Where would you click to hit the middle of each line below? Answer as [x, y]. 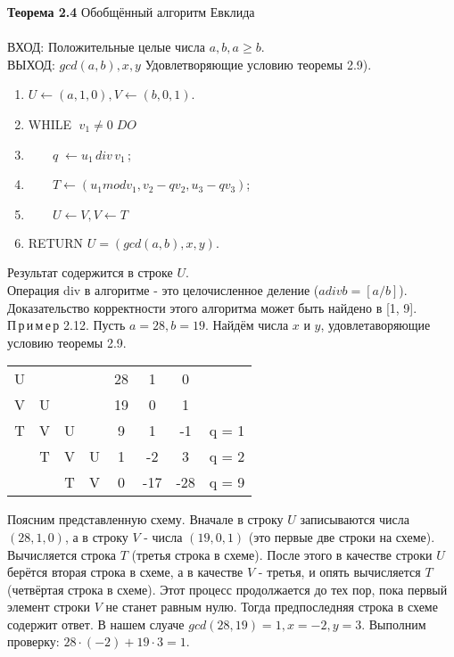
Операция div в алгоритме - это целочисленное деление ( [163, 289]
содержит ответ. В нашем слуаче [96, 624]
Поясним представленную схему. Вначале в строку [145, 519]
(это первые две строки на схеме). [342, 536]
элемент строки [49, 607]
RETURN [56, 242]
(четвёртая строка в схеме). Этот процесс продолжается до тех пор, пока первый [227, 589]
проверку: [33, 641]
